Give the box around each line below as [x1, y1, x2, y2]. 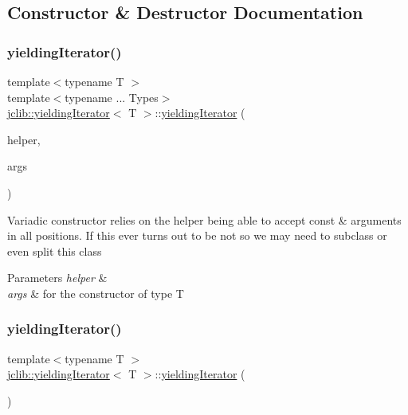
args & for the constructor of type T [7, 284, 184, 301]
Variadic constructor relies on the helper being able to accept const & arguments [7, 211, 402, 228]
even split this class [7, 242, 102, 259]
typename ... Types [65, 88, 159, 105]
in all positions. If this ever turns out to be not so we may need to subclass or [7, 227, 387, 244]
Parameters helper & [7, 269, 108, 286]
